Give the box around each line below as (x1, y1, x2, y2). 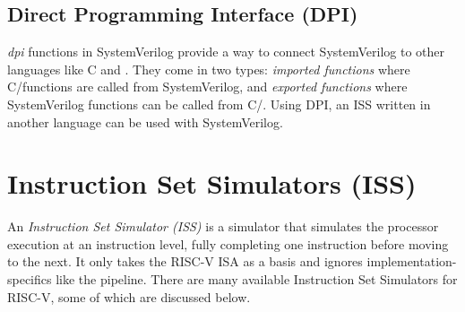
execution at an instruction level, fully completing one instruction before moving (7, 234, 449, 253)
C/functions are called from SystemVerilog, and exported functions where (7, 77, 408, 96)
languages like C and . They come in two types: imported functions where (7, 59, 410, 78)
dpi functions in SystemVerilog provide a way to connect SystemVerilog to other (7, 42, 444, 61)
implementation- (366, 252, 457, 271)
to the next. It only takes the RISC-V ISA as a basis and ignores (7, 252, 363, 271)
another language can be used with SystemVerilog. (7, 112, 283, 131)
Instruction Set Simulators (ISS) (7, 165, 417, 202)
